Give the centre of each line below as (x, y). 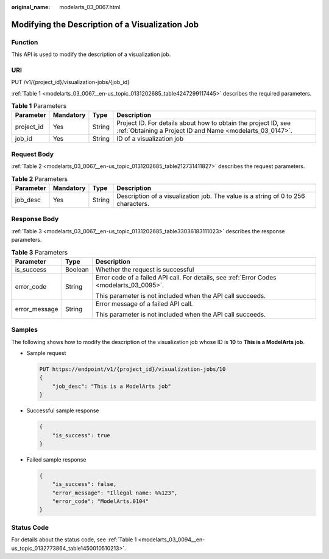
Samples (24, 330)
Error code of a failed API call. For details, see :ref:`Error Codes (186, 277)
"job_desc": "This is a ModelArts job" (112, 386)
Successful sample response (63, 410)
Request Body (33, 154)
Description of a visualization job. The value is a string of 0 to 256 (211, 196)
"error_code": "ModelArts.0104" (101, 501)
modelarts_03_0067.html (90, 7)
